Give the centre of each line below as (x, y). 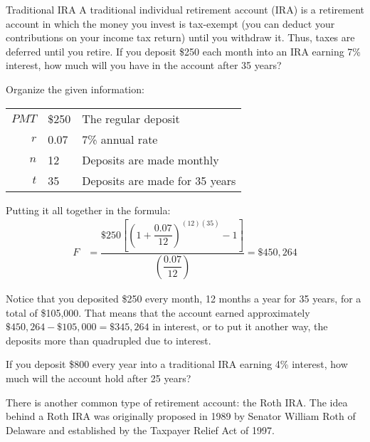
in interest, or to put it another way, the (240, 326)
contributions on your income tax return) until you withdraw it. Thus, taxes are (180, 37)
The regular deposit (131, 118)
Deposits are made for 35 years (159, 180)
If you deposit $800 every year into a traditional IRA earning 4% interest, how (177, 364)
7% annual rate (120, 139)
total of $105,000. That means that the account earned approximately (158, 312)
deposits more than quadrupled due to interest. (109, 340)
